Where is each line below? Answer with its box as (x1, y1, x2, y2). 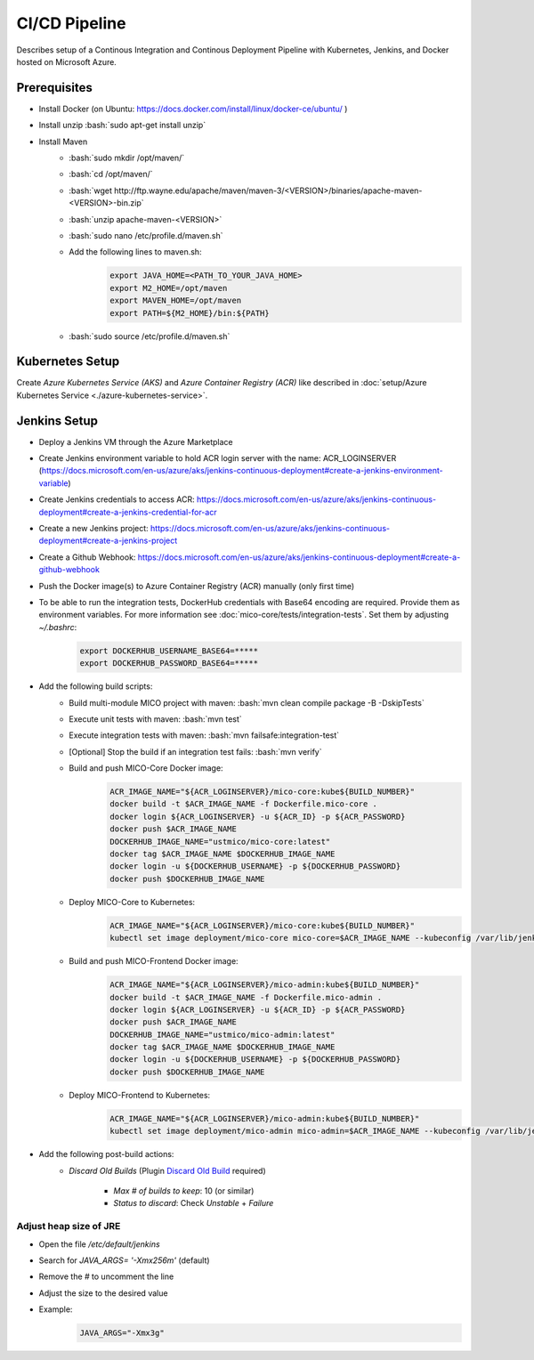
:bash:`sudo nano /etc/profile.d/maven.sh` (69, 230, 223, 240)
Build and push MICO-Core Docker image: (69, 763, 223, 773)
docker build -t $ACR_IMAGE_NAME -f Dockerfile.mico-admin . (109, 992, 383, 1002)
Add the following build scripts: (38, 681, 153, 692)
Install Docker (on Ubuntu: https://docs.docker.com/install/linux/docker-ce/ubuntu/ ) (38, 103, 348, 114)
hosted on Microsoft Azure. (16, 56, 117, 67)
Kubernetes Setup (16, 354, 120, 369)
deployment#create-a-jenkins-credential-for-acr (38, 506, 217, 517)
